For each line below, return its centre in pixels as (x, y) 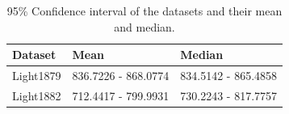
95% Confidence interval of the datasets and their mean (144, 11)
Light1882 (37, 95)
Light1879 (37, 76)
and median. (144, 26)
